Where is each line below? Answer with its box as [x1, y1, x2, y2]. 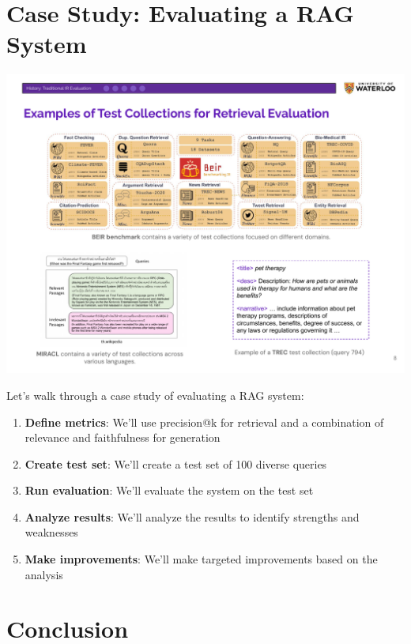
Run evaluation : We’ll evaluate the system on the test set [25, 482, 314, 499]
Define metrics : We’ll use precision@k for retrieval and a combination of [25, 413, 384, 430]
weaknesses [25, 524, 78, 540]
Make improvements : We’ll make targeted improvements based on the [25, 551, 378, 567]
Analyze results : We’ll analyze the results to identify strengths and [25, 508, 360, 525]
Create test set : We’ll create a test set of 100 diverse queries [25, 455, 327, 472]
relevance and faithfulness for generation [25, 429, 221, 446]
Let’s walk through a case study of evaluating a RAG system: [6, 386, 304, 403]
